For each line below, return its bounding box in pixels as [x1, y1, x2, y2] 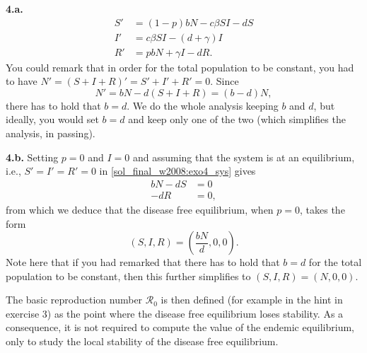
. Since [210, 74, 239, 88]
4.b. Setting [6, 149, 59, 164]
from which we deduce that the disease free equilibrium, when [6, 202, 274, 216]
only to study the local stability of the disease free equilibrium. [6, 334, 279, 349]
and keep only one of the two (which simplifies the [128, 112, 346, 127]
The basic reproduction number [6, 292, 143, 307]
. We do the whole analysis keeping [127, 98, 279, 112]
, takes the [300, 202, 345, 216]
